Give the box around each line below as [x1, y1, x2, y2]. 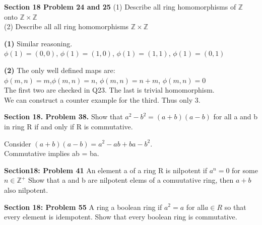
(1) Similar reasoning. [4, 38, 73, 48]
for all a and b [213, 111, 258, 122]
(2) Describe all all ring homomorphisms [4, 21, 129, 32]
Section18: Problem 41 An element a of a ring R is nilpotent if [4, 165, 208, 175]
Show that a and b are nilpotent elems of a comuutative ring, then [28, 175, 234, 185]
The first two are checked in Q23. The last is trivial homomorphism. [4, 85, 215, 95]
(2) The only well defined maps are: [4, 64, 115, 75]
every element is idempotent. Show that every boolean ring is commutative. [4, 211, 237, 222]
